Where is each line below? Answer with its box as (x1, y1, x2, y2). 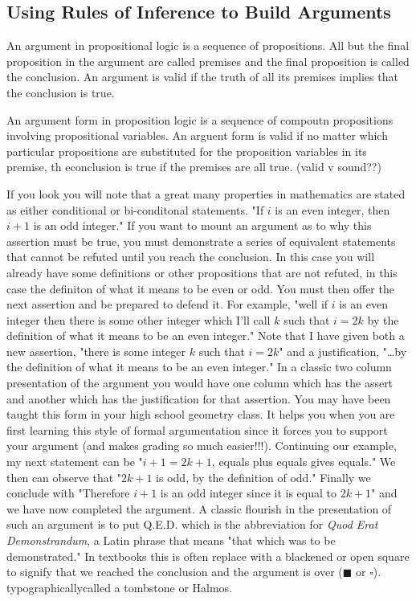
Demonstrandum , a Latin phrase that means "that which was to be (6, 532, 336, 549)
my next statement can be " (6, 453, 143, 470)
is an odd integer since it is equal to (160, 484, 336, 501)
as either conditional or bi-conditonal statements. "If (6, 201, 264, 218)
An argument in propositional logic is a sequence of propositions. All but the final (6, 37, 410, 54)
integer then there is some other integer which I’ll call (6, 311, 271, 328)
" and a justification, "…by (279, 342, 407, 359)
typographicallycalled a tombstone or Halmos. (6, 579, 233, 595)
